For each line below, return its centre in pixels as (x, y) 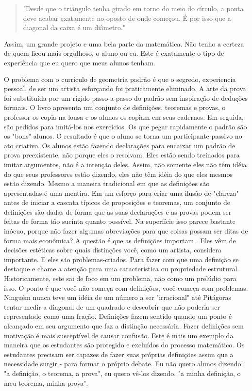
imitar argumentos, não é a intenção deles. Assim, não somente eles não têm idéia (125, 164)
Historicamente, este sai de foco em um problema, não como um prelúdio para (120, 278)
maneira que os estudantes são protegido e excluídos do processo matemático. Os (124, 345)
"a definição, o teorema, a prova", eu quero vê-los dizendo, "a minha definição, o (122, 373)
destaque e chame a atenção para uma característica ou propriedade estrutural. (122, 269)
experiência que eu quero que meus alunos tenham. (80, 62)
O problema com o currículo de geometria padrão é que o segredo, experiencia (120, 79)
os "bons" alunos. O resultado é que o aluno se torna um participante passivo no (123, 136)
